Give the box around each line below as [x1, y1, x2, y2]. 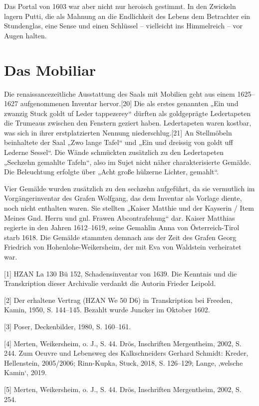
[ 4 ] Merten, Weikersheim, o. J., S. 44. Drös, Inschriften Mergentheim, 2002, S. [4, 338, 242, 348]
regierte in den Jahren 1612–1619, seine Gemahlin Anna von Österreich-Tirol [4, 222, 240, 233]
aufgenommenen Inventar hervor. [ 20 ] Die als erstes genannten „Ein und [20, 98, 239, 109]
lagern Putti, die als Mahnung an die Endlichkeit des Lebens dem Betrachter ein [4, 10, 251, 21]
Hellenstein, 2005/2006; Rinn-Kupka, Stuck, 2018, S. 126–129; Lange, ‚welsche [4, 357, 243, 368]
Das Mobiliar [4, 59, 96, 80]
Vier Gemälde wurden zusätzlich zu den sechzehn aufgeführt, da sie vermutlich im [4, 183, 255, 193]
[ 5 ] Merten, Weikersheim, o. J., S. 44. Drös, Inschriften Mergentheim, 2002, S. [4, 384, 242, 394]
